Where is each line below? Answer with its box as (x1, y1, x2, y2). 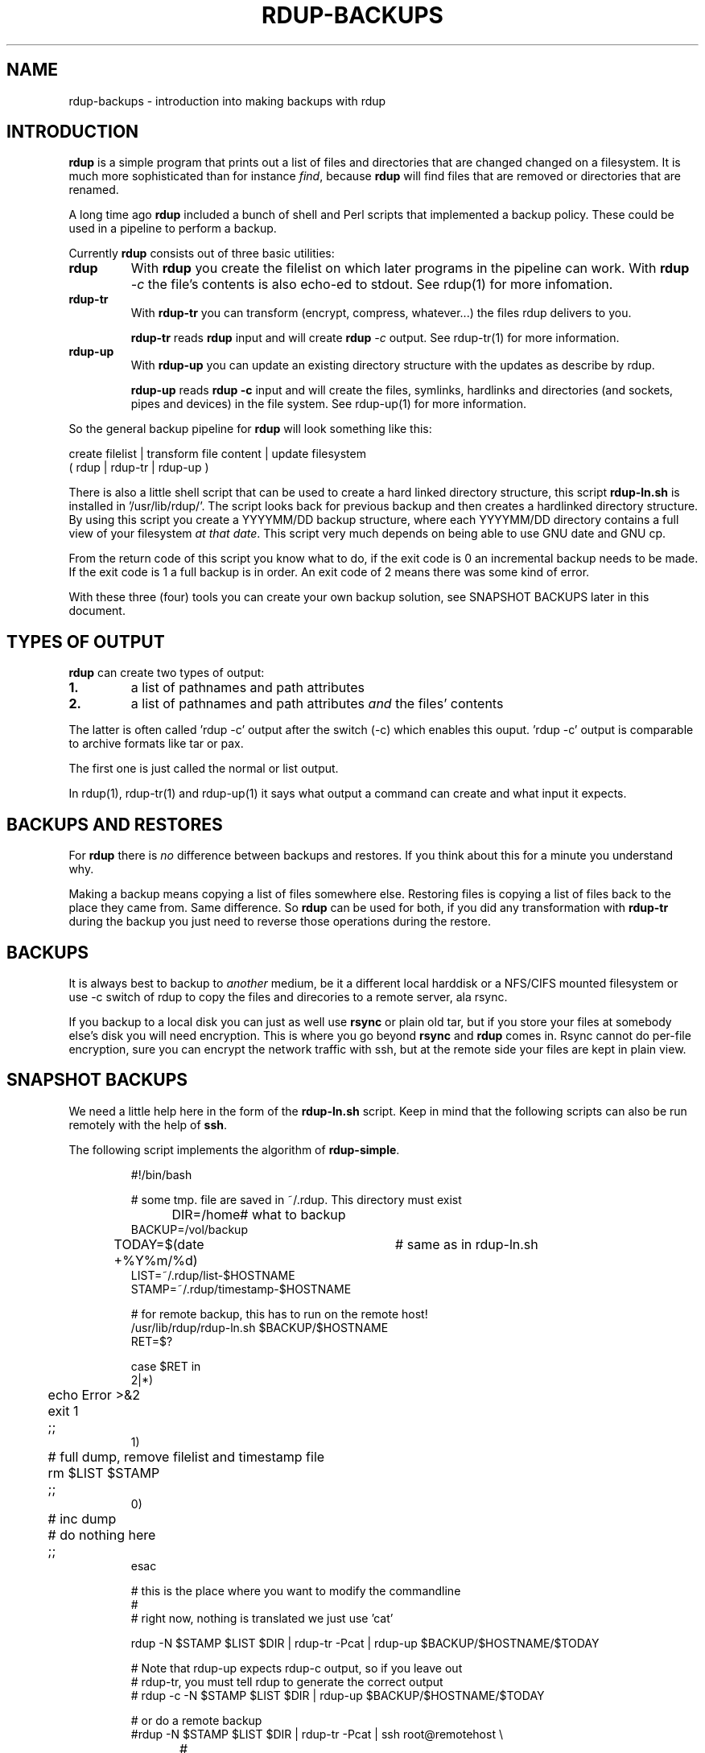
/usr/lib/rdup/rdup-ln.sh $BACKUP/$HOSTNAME (130, 1320, 389, 1334)
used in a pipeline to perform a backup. (68, 221, 277, 236)
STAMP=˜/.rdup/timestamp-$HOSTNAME (130, 1281, 352, 1296)
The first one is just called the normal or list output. (68, 761, 339, 776)
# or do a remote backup (130, 1713, 262, 1727)
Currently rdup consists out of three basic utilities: (68, 246, 335, 261)
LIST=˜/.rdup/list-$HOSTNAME (130, 1268, 295, 1282)
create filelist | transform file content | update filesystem (68, 447, 366, 461)
